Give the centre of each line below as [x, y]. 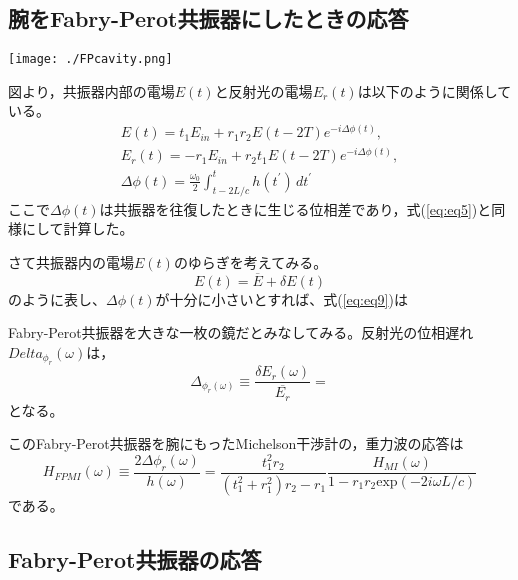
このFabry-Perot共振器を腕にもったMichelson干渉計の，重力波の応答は [236, 443]
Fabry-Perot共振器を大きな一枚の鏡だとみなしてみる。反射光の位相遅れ [241, 332]
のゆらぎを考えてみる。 [250, 261]
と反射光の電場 [263, 90]
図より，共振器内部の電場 [91, 90]
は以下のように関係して [434, 90]
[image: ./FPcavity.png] [90, 59]
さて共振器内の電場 [71, 261]
